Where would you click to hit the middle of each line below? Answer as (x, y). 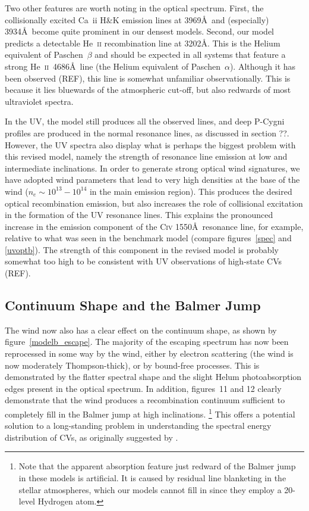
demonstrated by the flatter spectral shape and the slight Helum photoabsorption (153, 377)
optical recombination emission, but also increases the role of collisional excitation (154, 203)
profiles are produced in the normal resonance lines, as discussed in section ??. (147, 133)
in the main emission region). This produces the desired (191, 191)
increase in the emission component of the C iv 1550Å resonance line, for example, (154, 226)
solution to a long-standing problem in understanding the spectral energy (138, 426)
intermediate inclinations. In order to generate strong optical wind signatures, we (152, 168)
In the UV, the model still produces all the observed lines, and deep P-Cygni (145, 121)
